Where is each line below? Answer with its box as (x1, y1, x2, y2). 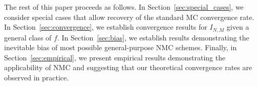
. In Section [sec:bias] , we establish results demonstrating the (57, 32, 249, 42)
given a (226, 21, 249, 32)
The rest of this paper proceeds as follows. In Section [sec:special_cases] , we (4, 2, 244, 12)
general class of (4, 32, 52, 42)
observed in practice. (4, 72, 69, 83)
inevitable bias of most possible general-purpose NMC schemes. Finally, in (4, 42, 237, 53)
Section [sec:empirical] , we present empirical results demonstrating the (4, 52, 226, 62)
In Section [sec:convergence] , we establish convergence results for (4, 21, 207, 32)
